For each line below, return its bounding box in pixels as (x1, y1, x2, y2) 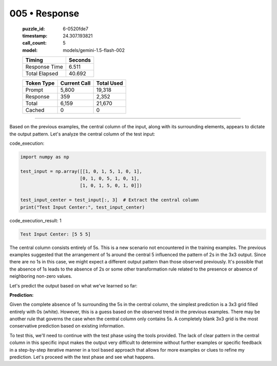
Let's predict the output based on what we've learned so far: (9, 282, 138, 288)
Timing (25, 56, 43, 64)
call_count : (22, 40, 47, 46)
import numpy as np (20, 154, 69, 160)
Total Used (96, 80, 123, 87)
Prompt (25, 86, 44, 93)
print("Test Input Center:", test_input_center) (20, 204, 145, 210)
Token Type (25, 80, 55, 87)
